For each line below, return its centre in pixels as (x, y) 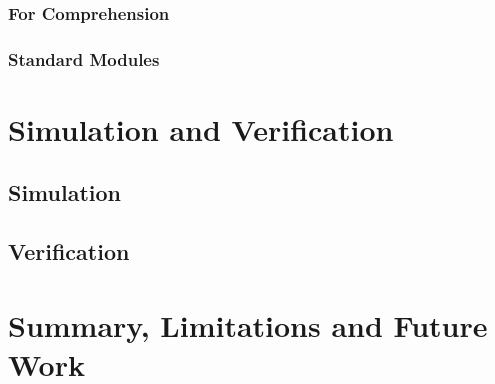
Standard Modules (84, 58)
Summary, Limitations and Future (248, 324)
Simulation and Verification (201, 128)
